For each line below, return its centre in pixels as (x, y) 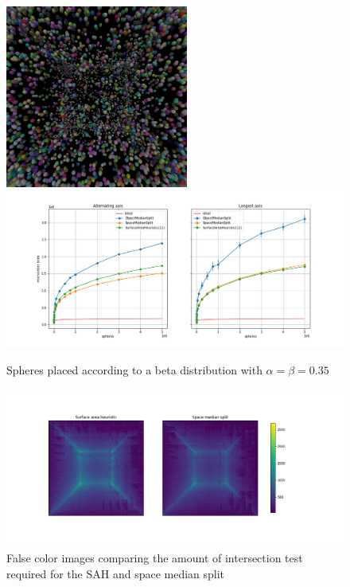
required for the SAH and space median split (116, 573)
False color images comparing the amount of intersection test (155, 558)
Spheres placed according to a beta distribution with (134, 370)
